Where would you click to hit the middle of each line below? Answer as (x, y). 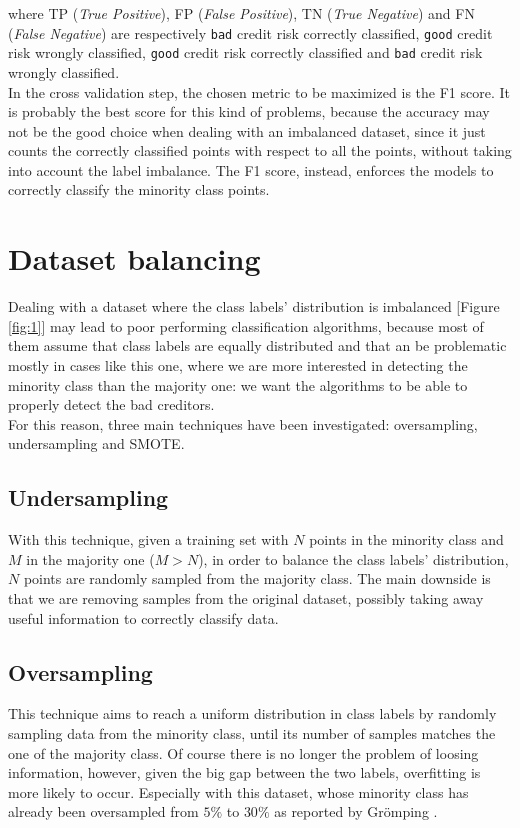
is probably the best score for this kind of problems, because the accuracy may (249, 111)
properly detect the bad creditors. (111, 404)
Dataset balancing (134, 258)
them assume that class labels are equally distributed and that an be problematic (257, 345)
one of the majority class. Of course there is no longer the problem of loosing (243, 752)
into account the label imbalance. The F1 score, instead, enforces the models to (251, 169)
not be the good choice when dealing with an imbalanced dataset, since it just (247, 130)
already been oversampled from (103, 811)
